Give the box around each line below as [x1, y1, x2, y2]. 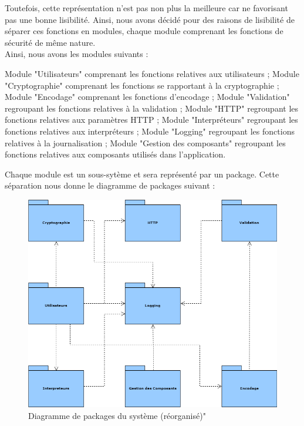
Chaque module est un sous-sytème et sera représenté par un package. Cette [5, 167, 279, 180]
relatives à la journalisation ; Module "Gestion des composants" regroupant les [5, 136, 286, 149]
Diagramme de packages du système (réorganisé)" [28, 409, 206, 421]
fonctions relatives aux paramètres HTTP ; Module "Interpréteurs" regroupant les [5, 113, 298, 126]
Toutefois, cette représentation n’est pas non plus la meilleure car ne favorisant [5, 2, 288, 14]
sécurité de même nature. [5, 36, 96, 48]
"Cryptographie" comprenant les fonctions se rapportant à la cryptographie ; [5, 79, 279, 91]
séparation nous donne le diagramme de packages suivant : [5, 179, 215, 192]
